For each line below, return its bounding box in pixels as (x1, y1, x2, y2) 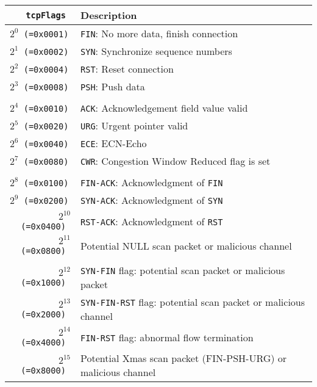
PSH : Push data (80, 79, 145, 93)
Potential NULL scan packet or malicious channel (80, 238, 292, 253)
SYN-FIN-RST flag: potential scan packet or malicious (80, 295, 305, 309)
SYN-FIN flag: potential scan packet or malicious (80, 263, 285, 277)
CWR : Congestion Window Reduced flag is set (80, 154, 271, 168)
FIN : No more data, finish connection (80, 26, 238, 40)
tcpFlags (26, 10, 66, 20)
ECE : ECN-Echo (80, 136, 147, 150)
